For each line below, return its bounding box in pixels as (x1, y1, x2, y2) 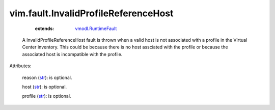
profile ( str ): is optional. (22, 93, 71, 99)
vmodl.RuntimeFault (75, 25, 117, 32)
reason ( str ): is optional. (22, 74, 72, 80)
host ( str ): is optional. (22, 84, 67, 90)
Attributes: (9, 63, 32, 69)
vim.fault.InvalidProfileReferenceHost (9, 8, 174, 19)
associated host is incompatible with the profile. (22, 51, 123, 57)
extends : (35, 25, 54, 32)
